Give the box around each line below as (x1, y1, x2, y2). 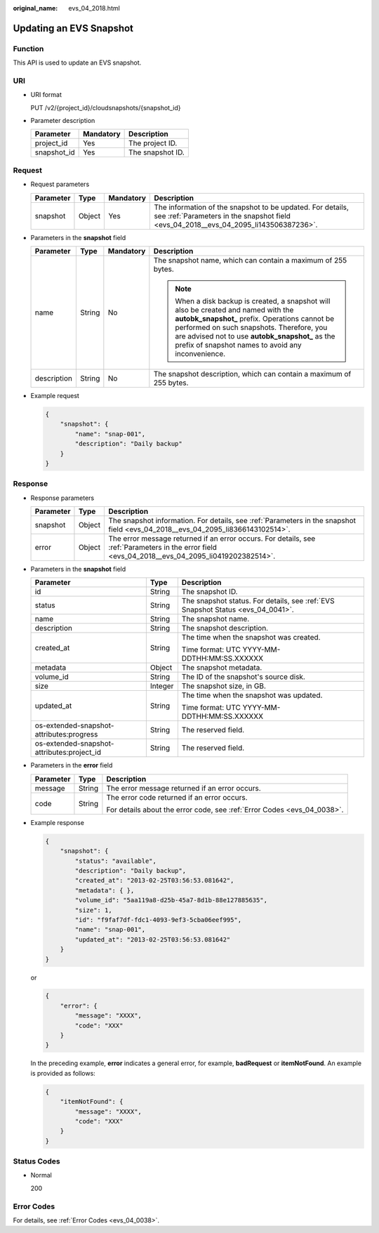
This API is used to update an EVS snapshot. (13, 58, 142, 67)
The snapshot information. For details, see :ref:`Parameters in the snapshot (108, 516, 356, 526)
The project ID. (128, 138, 178, 148)
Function (13, 44, 44, 53)
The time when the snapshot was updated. (181, 690, 323, 700)
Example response (30, 818, 84, 826)
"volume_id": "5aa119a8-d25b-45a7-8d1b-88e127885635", (74, 896, 268, 904)
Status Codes (13, 1156, 60, 1166)
